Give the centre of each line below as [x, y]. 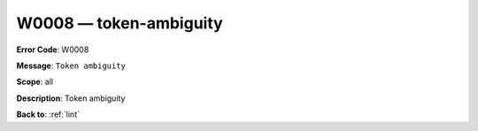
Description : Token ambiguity [71, 98]
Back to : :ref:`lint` [48, 114]
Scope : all [35, 82]
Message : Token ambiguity [71, 65]
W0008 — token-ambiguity [119, 23]
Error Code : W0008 [53, 50]
